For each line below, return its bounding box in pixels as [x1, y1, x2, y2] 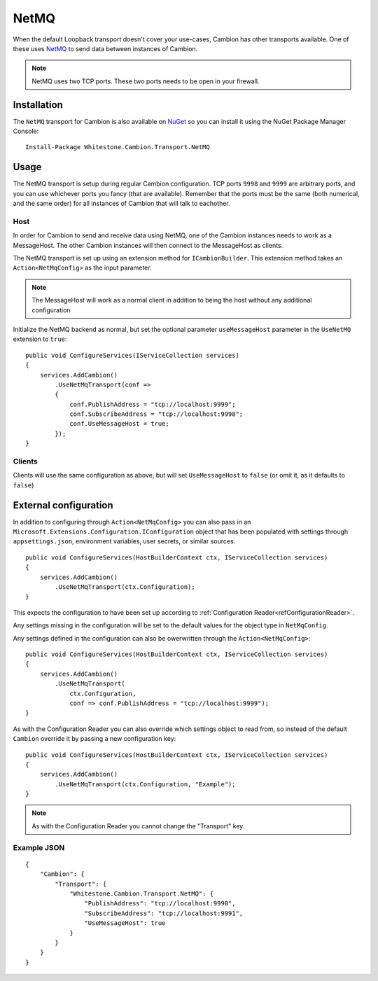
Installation [13, 99, 63, 111]
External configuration [13, 499, 113, 511]
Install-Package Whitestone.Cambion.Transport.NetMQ [25, 144, 210, 151]
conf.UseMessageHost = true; [69, 420, 169, 428]
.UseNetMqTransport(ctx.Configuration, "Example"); [55, 780, 236, 788]
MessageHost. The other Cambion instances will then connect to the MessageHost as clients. [13, 241, 283, 249]
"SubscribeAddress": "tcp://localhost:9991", [84, 909, 244, 917]
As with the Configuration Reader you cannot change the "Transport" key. [31, 821, 245, 830]
